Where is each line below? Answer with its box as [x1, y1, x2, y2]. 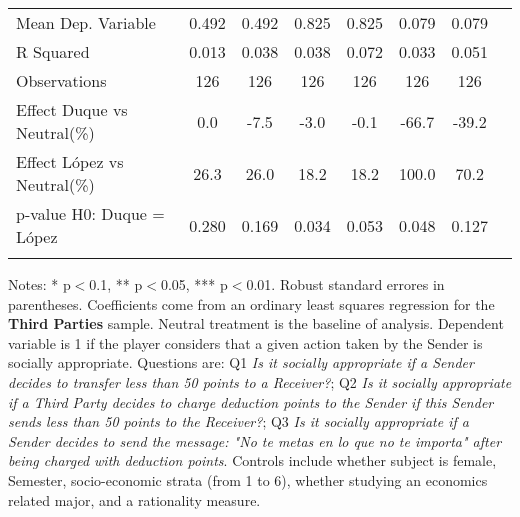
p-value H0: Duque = [16, 202, 165, 225]
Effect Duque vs [16, 98, 128, 121]
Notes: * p [8, 274, 71, 294]
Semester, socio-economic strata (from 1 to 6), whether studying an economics [8, 469, 488, 490]
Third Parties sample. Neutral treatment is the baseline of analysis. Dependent [8, 313, 504, 334]
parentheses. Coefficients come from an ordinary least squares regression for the [8, 293, 495, 314]
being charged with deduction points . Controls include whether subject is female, [8, 450, 497, 471]
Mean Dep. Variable [16, 11, 156, 34]
